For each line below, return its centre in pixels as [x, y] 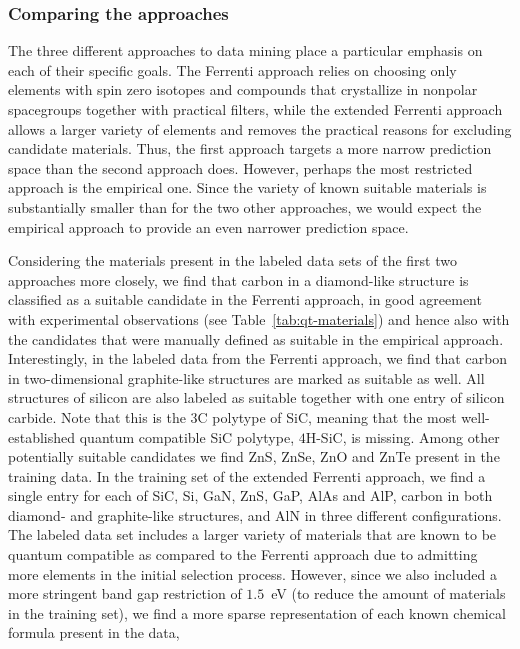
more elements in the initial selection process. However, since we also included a [252, 573]
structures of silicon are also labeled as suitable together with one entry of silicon [256, 397]
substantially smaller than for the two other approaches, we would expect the [245, 206]
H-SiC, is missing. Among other [402, 436]
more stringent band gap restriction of [125, 593]
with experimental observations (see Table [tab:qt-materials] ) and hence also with [259, 318]
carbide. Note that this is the [97, 416]
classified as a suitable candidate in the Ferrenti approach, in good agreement [245, 299]
